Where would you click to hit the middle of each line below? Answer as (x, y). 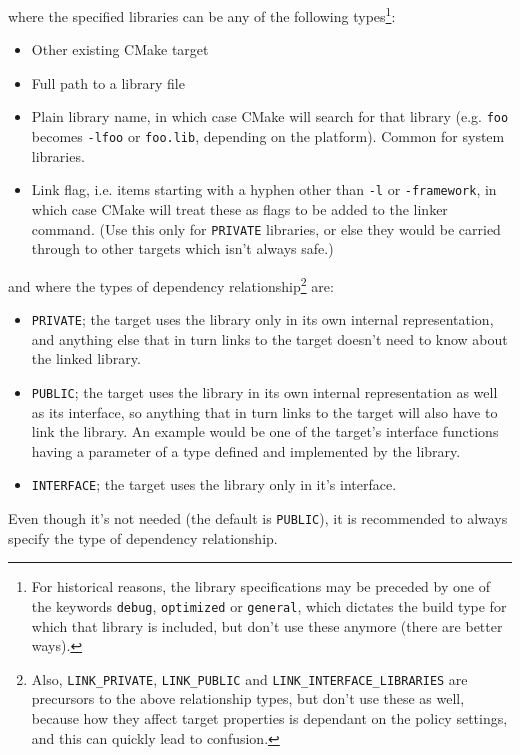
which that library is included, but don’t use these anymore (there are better (267, 625)
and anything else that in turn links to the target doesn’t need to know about (269, 338)
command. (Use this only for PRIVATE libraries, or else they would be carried (266, 228)
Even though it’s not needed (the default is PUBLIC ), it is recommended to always (258, 518)
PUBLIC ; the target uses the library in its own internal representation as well (264, 391)
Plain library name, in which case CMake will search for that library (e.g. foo (270, 116)
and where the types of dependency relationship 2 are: (171, 284)
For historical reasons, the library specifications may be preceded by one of (260, 586)
